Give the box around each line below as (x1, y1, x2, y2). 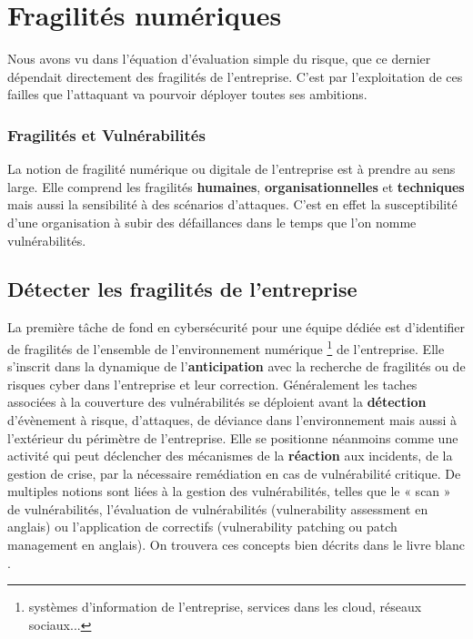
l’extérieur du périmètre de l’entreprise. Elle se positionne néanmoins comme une (7, 428, 458, 447)
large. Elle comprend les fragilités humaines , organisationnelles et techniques (7, 177, 465, 196)
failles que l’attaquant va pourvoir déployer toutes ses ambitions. (7, 85, 367, 104)
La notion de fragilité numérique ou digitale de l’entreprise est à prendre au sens (7, 159, 456, 178)
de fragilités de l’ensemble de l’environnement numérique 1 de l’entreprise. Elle (7, 336, 445, 358)
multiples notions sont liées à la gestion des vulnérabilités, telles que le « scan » (7, 482, 451, 501)
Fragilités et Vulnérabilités (7, 123, 206, 146)
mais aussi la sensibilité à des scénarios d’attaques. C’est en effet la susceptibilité (7, 195, 458, 214)
